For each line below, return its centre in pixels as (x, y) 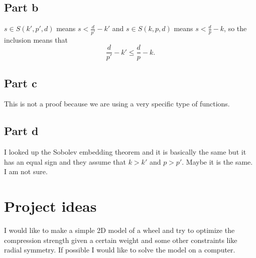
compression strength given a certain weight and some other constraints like (121, 240)
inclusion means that (36, 39)
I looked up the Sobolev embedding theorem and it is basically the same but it (125, 152)
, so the (235, 28)
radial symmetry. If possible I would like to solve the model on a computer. (120, 250)
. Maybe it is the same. (217, 161)
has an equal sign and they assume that (65, 161)
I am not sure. (26, 171)
